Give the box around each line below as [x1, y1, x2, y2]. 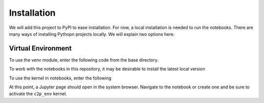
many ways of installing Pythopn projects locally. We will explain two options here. [9, 31, 175, 37]
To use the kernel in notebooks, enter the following [9, 75, 112, 81]
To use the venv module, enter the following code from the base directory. [9, 57, 159, 63]
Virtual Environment [9, 44, 72, 52]
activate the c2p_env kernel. [9, 91, 67, 97]
